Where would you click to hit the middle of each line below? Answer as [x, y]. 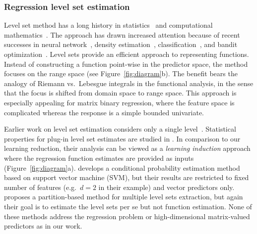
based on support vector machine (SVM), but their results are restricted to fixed [127, 177]
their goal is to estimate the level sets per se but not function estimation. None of [128, 206]
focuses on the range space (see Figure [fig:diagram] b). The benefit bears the [121, 73]
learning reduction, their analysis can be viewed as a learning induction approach [127, 148]
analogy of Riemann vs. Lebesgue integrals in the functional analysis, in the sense [129, 83]
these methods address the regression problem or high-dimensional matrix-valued [127, 216]
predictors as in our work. [43, 226]
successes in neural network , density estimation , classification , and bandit [121, 44]
